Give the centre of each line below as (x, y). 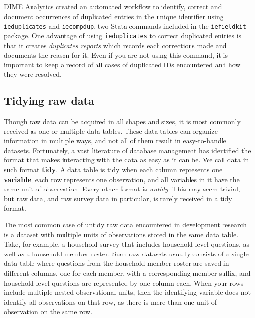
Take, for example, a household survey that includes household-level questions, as (127, 244)
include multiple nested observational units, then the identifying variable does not (127, 292)
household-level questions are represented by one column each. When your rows (124, 282)
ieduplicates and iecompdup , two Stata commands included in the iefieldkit (125, 26)
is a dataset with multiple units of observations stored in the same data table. (121, 234)
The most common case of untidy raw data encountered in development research (126, 225)
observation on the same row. (48, 311)
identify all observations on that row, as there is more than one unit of (111, 302)
